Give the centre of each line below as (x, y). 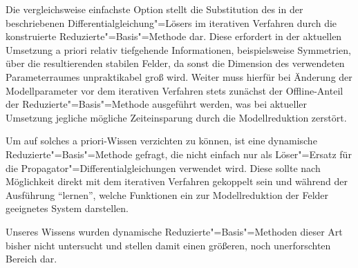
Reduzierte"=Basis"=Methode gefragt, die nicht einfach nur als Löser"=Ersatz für (179, 154)
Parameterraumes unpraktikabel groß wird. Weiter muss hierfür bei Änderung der (179, 76)
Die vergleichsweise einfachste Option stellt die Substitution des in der (154, 9)
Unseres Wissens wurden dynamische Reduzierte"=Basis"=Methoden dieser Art (174, 231)
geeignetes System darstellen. (67, 208)
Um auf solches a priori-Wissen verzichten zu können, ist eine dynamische (161, 141)
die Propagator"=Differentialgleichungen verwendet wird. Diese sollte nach (163, 167)
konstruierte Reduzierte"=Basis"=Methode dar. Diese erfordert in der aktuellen (174, 36)
